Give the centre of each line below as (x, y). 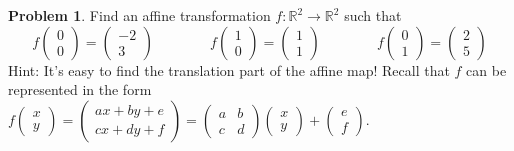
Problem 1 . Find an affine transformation (139, 15)
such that (373, 15)
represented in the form (80, 89)
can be (486, 69)
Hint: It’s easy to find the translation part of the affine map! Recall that (229, 69)
